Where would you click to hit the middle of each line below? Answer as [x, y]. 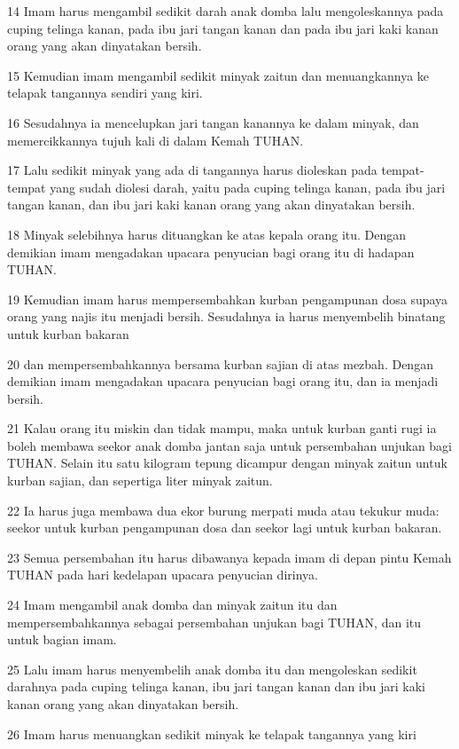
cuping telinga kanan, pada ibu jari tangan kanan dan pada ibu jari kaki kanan [223, 28]
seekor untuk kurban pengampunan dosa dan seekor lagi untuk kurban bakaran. [225, 528]
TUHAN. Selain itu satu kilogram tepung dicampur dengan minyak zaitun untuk [227, 463]
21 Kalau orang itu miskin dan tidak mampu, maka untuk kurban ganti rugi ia [222, 428]
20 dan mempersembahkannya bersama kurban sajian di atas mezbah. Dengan [220, 363]
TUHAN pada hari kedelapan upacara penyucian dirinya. [163, 575]
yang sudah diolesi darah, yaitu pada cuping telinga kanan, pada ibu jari [248, 187]
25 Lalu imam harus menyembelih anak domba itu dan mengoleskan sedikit [212, 669]
